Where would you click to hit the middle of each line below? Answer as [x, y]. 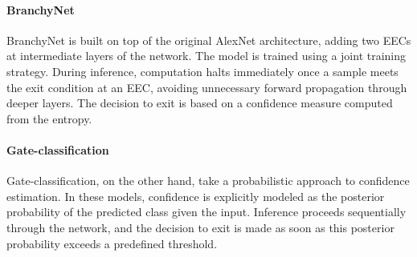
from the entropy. [49, 118]
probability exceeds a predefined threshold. [112, 243]
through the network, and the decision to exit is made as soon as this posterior [200, 227]
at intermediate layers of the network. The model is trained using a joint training [206, 56]
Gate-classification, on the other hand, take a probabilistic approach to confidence [208, 181]
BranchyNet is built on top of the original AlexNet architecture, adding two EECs [209, 40]
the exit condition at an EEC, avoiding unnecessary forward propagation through [207, 87]
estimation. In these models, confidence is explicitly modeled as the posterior [196, 196]
